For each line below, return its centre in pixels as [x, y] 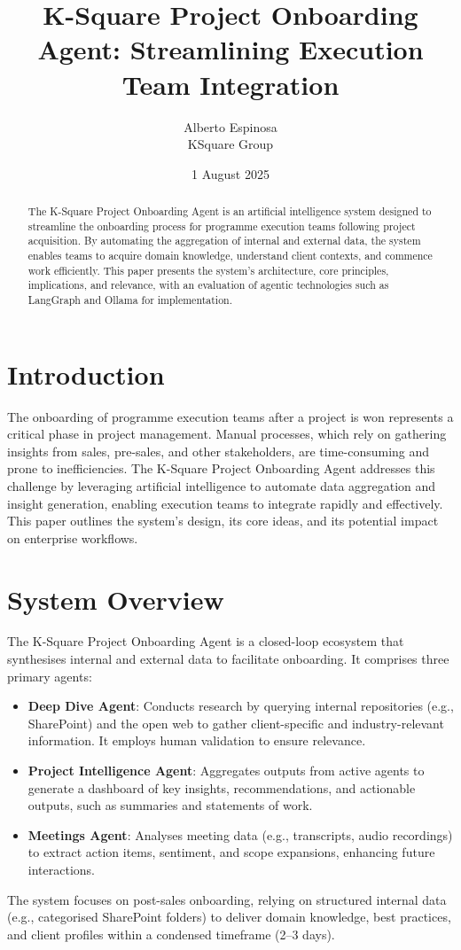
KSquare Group [230, 144]
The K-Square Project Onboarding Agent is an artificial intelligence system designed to [230, 211]
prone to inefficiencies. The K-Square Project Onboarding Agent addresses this [221, 468]
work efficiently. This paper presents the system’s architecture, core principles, [208, 270]
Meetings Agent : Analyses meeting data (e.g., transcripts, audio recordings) [240, 834]
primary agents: [50, 676]
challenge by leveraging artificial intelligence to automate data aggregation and [222, 485]
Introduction [86, 374]
